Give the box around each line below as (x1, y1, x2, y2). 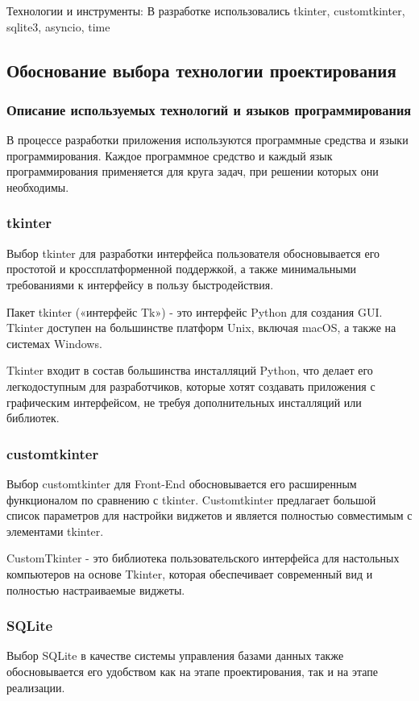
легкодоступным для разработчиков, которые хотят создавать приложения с (6, 377, 375, 394)
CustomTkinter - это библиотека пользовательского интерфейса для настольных (6, 550, 400, 566)
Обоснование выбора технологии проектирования (6, 57, 396, 82)
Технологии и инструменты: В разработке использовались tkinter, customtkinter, (6, 2, 405, 19)
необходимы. (6, 178, 69, 195)
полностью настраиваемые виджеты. (6, 581, 185, 598)
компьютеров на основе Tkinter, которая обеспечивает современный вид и (6, 565, 373, 582)
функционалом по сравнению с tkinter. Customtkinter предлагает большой (6, 491, 376, 508)
